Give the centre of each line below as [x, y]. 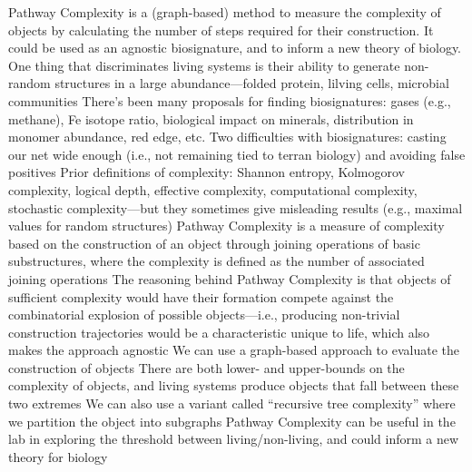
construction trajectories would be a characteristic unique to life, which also [219, 332]
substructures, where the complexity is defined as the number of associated [216, 261]
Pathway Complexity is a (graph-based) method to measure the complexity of [225, 12]
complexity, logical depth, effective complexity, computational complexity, [213, 189]
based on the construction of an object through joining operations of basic [214, 243]
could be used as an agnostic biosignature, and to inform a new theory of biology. [235, 48]
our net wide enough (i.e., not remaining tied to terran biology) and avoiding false [237, 154]
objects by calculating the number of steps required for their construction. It [221, 29]
